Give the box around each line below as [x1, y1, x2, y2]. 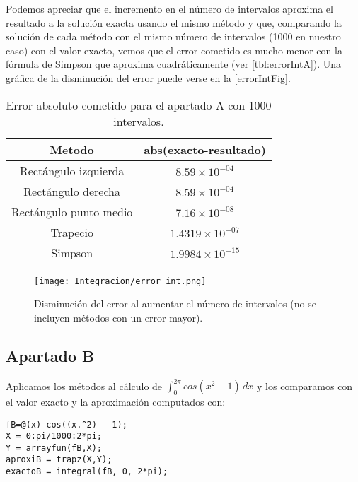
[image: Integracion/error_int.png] [34, 276, 207, 286]
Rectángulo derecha [23, 182, 121, 199]
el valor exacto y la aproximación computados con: [6, 394, 226, 408]
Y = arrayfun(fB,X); [6, 442, 103, 453]
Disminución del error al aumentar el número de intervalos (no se [34, 296, 316, 311]
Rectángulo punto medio [11, 203, 133, 220]
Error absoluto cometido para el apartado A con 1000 [6, 96, 272, 113]
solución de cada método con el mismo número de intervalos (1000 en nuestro [6, 29, 341, 44]
